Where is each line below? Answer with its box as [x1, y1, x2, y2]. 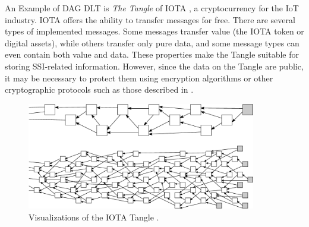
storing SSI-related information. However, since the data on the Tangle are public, [5, 59, 304, 72]
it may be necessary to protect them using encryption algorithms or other [5, 71, 273, 84]
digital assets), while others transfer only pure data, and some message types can [5, 36, 299, 49]
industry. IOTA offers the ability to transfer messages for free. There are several [5, 13, 295, 26]
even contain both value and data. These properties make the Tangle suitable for [5, 48, 299, 61]
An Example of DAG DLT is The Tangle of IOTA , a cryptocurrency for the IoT [5, 2, 299, 14]
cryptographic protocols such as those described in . [5, 83, 194, 96]
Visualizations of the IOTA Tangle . [29, 211, 159, 223]
